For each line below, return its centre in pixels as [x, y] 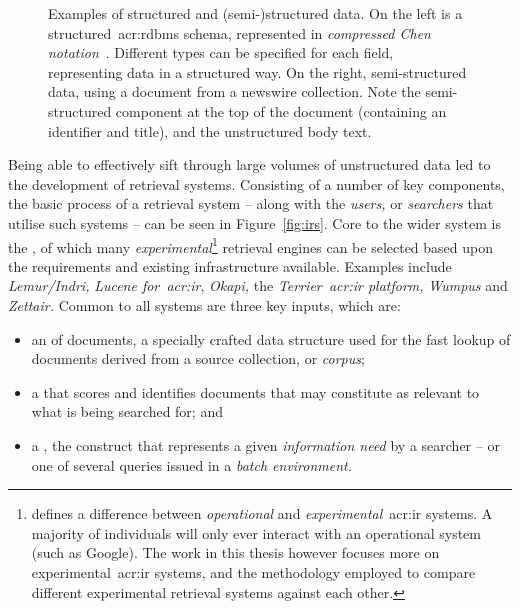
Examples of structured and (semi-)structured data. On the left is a [255, 13]
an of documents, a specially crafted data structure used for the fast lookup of [271, 338]
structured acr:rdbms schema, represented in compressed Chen [239, 32]
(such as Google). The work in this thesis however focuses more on [235, 552]
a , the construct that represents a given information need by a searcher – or [265, 444]
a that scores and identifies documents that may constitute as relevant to [255, 391]
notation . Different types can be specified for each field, [221, 52]
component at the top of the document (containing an [281, 110]
